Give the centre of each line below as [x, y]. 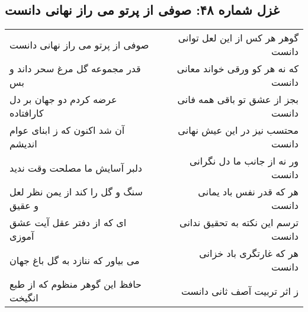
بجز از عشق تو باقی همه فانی [238, 99]
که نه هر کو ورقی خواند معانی [238, 69]
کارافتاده [27, 113]
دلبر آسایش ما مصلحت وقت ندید [76, 168]
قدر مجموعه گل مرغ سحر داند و [75, 69]
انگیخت [24, 298]
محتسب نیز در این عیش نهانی [238, 130]
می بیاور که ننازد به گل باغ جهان [75, 260]
